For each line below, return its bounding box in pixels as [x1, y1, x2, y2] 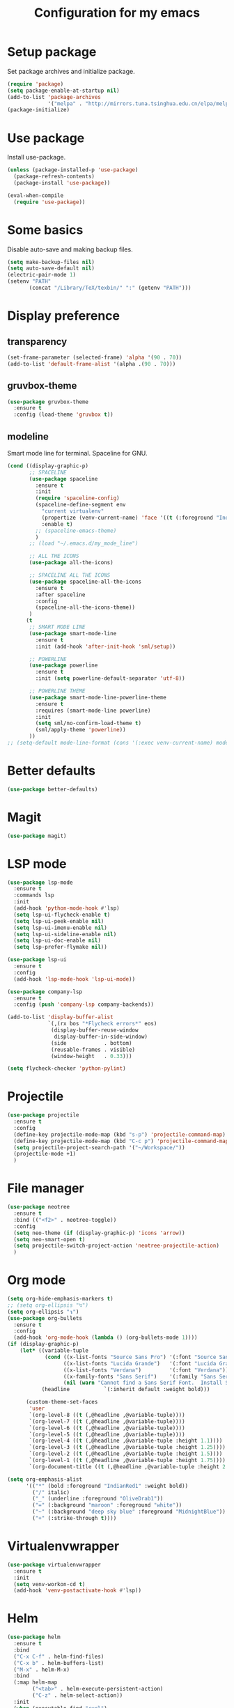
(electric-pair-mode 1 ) [7, 272, 77, 279]
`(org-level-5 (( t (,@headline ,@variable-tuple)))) [29, 1431, 186, 1438]
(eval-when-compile [7, 192, 64, 199]
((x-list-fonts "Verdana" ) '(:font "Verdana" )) [63, 1367, 229, 1374]
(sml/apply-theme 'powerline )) [35, 727, 127, 733]
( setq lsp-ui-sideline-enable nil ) [13, 931, 117, 938]
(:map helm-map [13, 1679, 58, 1686]
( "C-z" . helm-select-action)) [32, 1692, 123, 1699]
